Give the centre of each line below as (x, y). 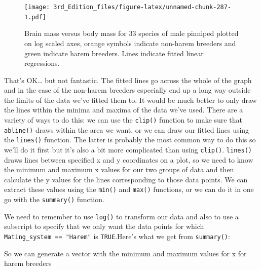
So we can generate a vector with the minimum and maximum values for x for (125, 253)
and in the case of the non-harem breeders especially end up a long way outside (127, 90)
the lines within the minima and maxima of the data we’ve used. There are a (124, 110)
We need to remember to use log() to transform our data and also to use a (121, 216)
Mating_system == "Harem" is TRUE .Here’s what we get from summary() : (117, 236)
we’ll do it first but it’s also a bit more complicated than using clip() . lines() (128, 150)
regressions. (42, 63)
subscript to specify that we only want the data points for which (104, 226)
